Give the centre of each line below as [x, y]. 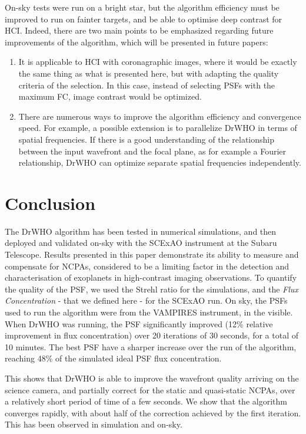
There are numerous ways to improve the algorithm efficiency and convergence [160, 116]
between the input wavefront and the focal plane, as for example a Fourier [152, 151]
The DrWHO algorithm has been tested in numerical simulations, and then [141, 231]
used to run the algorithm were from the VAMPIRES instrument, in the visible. [149, 312]
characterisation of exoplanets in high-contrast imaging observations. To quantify [151, 277]
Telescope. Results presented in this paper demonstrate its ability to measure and [152, 254]
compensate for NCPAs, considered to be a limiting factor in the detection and [147, 266]
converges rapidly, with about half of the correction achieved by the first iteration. [153, 412]
